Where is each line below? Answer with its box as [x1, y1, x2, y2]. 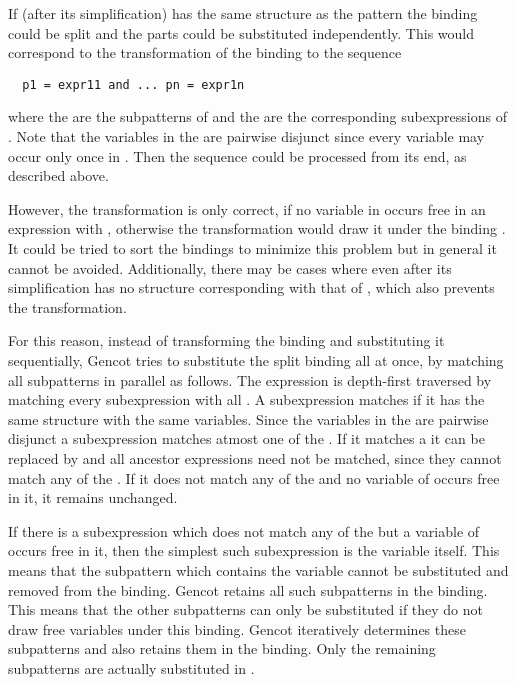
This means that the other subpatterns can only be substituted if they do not [8, 599, 484, 620]
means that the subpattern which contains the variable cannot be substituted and [8, 559, 509, 580]
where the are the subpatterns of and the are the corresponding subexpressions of [8, 106, 507, 127]
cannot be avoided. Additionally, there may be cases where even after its [8, 257, 452, 278]
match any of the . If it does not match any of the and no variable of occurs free [8, 467, 500, 488]
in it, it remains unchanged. [8, 487, 178, 508]
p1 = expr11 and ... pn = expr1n [22, 77, 245, 92]
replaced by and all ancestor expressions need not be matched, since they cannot [8, 447, 502, 468]
